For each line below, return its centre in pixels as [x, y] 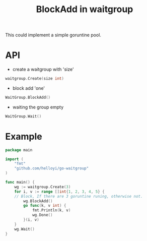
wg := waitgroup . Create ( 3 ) [43, 187]
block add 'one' [29, 88]
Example [24, 136]
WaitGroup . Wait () [23, 116]
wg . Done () [42, 215]
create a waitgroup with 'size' [43, 70]
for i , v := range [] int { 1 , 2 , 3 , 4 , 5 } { [59, 192]
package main [19, 150]
